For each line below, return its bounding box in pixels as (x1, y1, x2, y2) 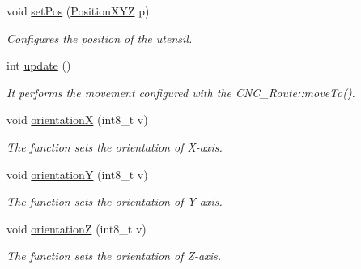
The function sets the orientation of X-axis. (6, 138, 223, 155)
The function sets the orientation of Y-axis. (6, 193, 223, 210)
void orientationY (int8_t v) (6, 165, 148, 182)
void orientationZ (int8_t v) (6, 220, 147, 237)
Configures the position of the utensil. (6, 29, 193, 46)
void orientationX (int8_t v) (6, 111, 148, 128)
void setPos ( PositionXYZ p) (6, 2, 150, 19)
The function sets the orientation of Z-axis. (6, 247, 222, 264)
